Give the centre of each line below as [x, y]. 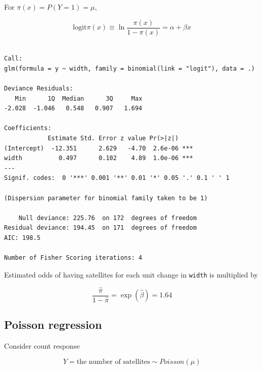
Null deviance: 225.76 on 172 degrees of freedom [108, 218]
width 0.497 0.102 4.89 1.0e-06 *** [99, 158]
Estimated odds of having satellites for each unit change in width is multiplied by [131, 274]
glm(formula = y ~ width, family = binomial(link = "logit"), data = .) [129, 68]
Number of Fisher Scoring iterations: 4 [73, 258]
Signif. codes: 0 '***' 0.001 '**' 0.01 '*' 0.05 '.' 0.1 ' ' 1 [117, 178]
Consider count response [42, 346]
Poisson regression [53, 325]
